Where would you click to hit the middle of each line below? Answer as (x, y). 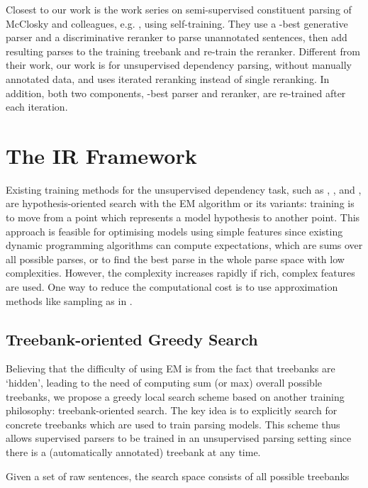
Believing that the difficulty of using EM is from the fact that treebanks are (171, 368)
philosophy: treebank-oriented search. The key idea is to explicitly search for (172, 410)
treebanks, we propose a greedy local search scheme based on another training (175, 396)
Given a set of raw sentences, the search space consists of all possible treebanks (178, 476)
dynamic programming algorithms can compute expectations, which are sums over (184, 245)
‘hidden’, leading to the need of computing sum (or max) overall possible (164, 383)
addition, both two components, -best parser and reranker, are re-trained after (176, 93)
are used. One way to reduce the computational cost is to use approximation (172, 287)
